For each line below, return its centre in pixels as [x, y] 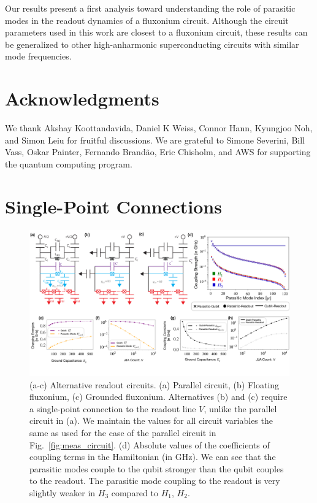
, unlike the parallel [240, 408]
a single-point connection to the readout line [113, 408]
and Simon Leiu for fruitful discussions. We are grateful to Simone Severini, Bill [155, 140]
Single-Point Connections [113, 206]
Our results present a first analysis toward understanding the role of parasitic [150, 8]
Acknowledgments [82, 98]
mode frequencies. [38, 56]
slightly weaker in [63, 493]
